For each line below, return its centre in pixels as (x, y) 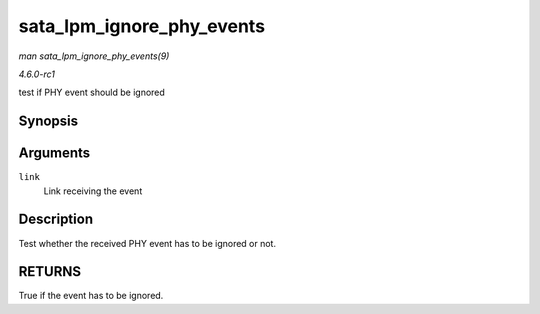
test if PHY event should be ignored (91, 92)
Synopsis (48, 121)
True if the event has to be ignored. (91, 296)
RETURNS (50, 271)
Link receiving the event (93, 191)
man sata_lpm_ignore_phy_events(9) (94, 56)
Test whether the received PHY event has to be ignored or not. (147, 243)
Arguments (54, 153)
